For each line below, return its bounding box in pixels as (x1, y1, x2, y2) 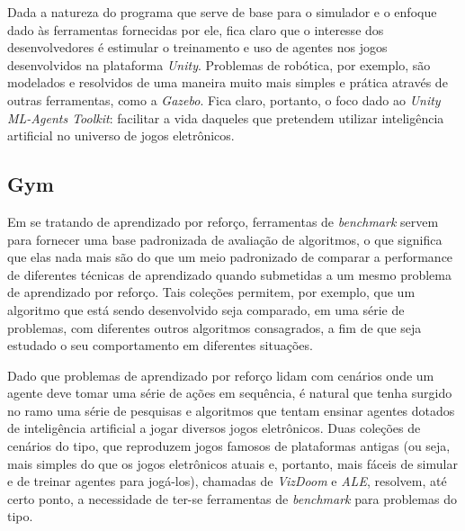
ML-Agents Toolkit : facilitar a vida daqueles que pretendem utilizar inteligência (7, 108, 444, 127)
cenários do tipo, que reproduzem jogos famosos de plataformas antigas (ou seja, (7, 436, 451, 455)
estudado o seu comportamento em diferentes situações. (7, 336, 313, 355)
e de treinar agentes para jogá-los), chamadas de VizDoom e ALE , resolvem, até (7, 472, 447, 490)
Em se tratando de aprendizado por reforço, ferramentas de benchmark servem (7, 211, 439, 230)
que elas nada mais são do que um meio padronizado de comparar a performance (7, 247, 453, 266)
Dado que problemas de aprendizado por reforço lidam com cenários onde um (7, 365, 434, 384)
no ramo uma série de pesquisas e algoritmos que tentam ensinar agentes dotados (7, 400, 455, 419)
